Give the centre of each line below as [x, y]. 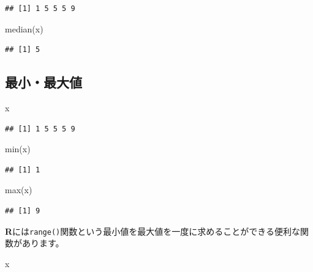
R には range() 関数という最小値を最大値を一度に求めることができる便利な [153, 231]
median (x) [24, 28]
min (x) [18, 149]
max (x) [19, 190]
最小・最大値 [43, 82]
